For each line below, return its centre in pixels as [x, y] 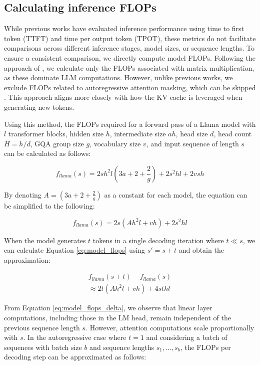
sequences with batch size [43, 347]
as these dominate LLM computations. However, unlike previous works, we [118, 77]
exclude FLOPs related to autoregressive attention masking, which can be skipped [130, 87]
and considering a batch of [187, 337]
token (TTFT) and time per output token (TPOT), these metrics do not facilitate [130, 38]
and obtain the [201, 250]
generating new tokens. [39, 107]
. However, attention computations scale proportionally [170, 327]
